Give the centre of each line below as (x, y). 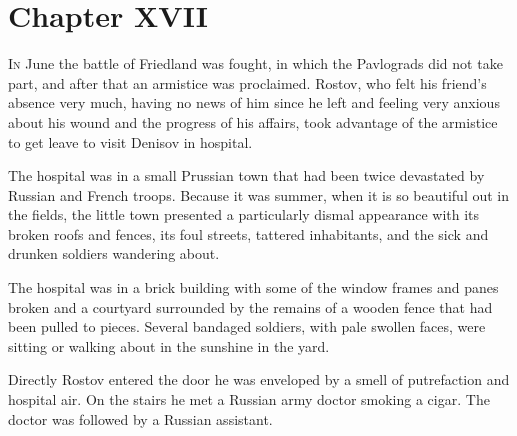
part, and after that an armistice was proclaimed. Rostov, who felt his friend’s (247, 82)
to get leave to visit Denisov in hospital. (130, 141)
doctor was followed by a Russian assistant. (140, 418)
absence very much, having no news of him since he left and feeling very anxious (254, 102)
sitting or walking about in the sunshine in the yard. (169, 345)
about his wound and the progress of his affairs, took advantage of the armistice (253, 121)
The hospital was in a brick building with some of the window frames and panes (253, 287)
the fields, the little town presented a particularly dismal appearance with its (244, 214)
